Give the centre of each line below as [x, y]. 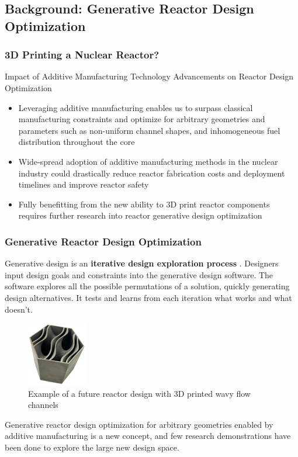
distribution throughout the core [77, 142]
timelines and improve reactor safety [84, 184]
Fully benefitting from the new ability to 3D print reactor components [144, 204]
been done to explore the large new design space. [92, 447]
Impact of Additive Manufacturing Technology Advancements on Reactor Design [149, 76]
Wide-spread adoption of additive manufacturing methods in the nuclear [148, 161]
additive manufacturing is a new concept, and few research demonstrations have [148, 436]
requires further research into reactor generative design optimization [140, 215]
